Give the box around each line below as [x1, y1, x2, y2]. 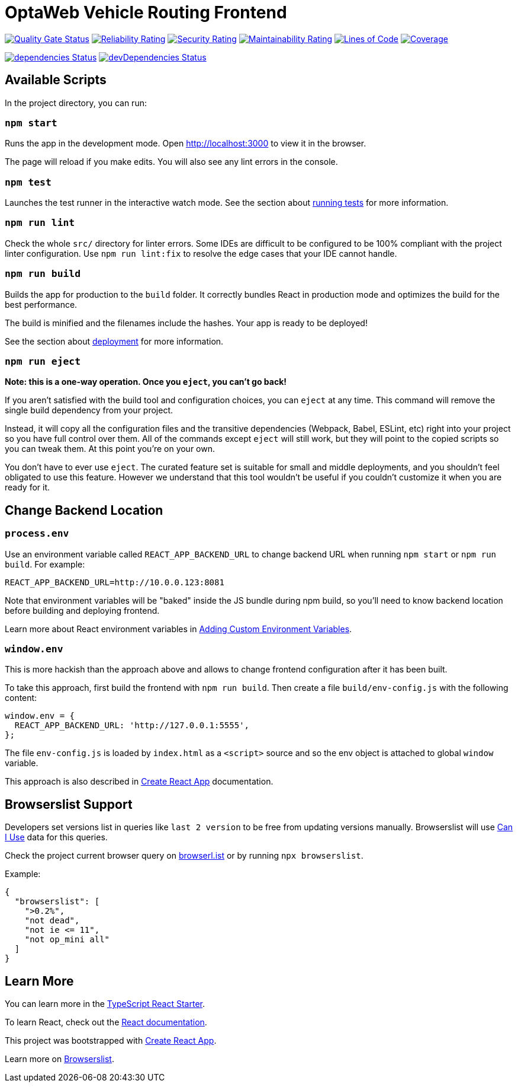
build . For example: [5, 559, 85, 569]
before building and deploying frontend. [5, 605, 160, 616]
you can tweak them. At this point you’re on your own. [5, 444, 215, 454]
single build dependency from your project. [5, 405, 173, 416]
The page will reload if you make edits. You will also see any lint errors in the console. [5, 157, 338, 167]
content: [5, 693, 37, 703]
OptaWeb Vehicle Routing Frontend [5, 2, 287, 23]
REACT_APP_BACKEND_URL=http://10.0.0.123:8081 [5, 577, 224, 587]
